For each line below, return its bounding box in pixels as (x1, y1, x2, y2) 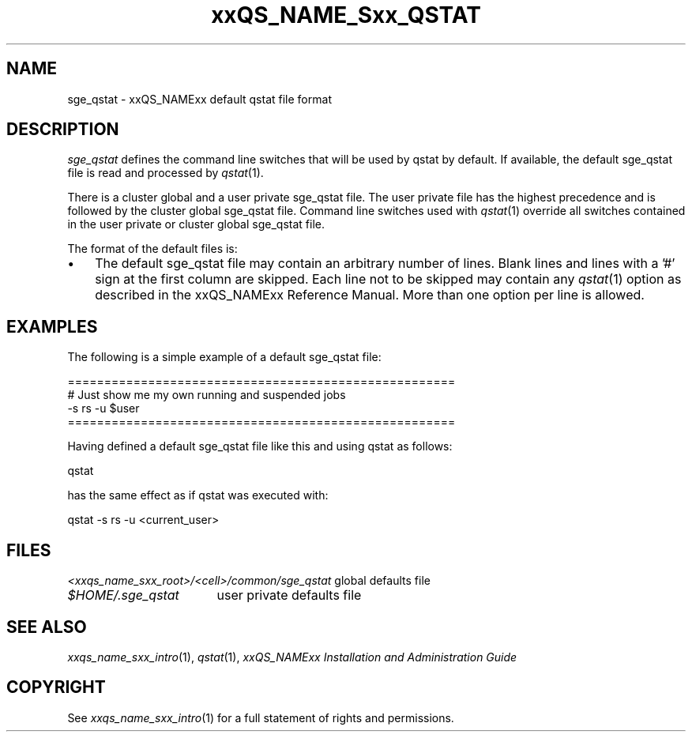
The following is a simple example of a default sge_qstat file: (67, 350, 382, 364)
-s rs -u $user (67, 401, 140, 416)
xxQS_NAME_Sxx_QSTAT (211, 2, 481, 28)
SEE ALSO (6, 616, 87, 637)
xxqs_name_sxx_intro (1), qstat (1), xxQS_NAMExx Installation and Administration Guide (67, 650, 517, 664)
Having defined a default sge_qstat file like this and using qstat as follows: (67, 439, 453, 454)
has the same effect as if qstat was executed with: (67, 488, 329, 503)
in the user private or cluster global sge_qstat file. (67, 217, 325, 232)
